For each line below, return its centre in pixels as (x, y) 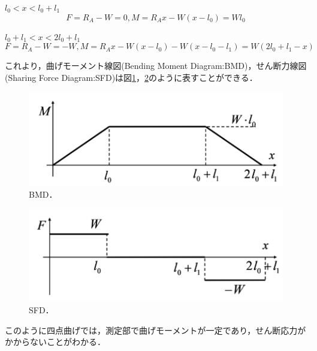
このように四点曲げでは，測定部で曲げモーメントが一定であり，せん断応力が (156, 330)
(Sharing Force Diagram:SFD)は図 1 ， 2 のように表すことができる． (131, 77)
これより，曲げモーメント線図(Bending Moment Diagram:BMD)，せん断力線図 (156, 66)
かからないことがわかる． (55, 342)
